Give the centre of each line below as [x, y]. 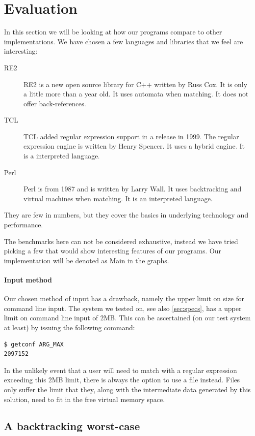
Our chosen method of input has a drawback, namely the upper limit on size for [124, 298]
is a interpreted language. [62, 156]
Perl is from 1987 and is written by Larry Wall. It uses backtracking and [133, 189]
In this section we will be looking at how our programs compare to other [113, 32]
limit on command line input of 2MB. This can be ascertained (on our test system [127, 318]
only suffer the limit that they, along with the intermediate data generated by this [127, 389]
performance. [24, 225]
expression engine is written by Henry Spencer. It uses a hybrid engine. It [134, 146]
